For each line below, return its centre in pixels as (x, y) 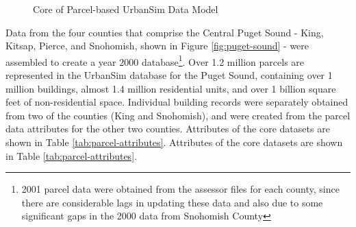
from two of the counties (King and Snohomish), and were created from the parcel (178, 115)
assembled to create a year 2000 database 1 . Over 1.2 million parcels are (155, 60)
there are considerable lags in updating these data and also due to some (172, 202)
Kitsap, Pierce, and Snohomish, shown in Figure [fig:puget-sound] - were (157, 46)
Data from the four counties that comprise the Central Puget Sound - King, (165, 32)
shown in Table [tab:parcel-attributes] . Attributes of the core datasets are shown (174, 142)
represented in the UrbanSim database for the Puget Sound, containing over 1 (169, 75)
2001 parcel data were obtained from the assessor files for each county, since (180, 189)
